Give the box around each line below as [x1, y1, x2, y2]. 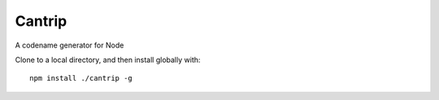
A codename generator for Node [15, 40, 124, 50]
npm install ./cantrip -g [29, 73, 133, 83]
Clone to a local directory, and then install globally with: [15, 55, 201, 65]
